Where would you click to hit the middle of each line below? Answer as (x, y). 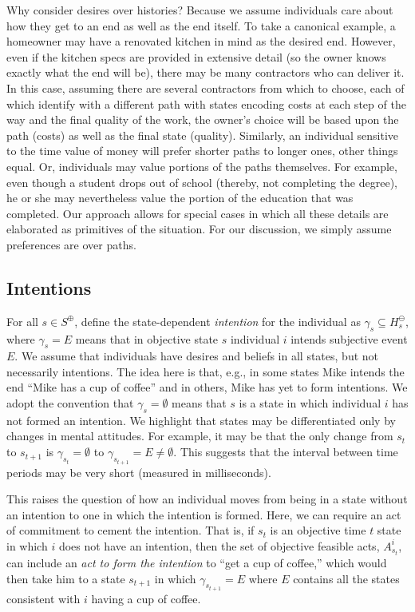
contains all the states (346, 578)
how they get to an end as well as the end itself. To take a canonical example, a (201, 25)
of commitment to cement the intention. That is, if (130, 530)
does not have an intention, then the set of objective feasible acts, (219, 545)
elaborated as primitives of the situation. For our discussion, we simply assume (199, 229)
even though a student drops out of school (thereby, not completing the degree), (202, 182)
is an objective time (318, 530)
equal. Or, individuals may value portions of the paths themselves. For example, (202, 166)
